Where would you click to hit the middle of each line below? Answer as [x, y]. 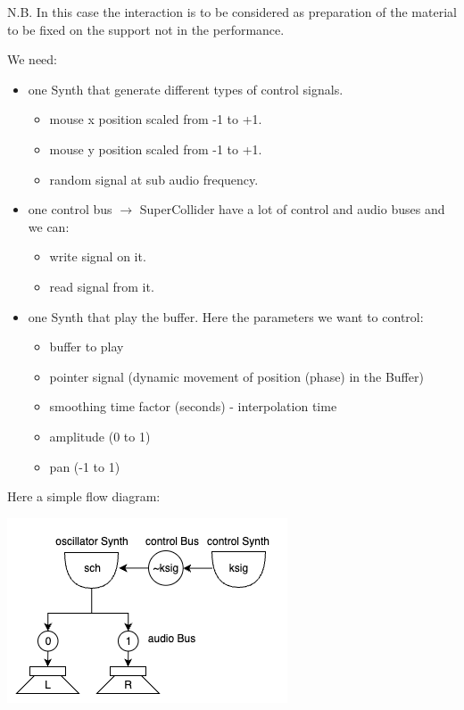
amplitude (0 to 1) [100, 436]
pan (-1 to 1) [85, 466]
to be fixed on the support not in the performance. [146, 29]
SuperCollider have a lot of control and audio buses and [292, 209]
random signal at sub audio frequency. [154, 179]
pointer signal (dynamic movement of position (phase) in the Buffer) [236, 376]
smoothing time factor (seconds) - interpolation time [193, 406]
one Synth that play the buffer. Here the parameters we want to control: [226, 316]
